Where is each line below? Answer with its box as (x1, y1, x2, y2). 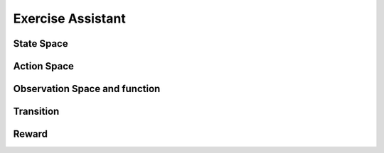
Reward (13, 128, 48, 140)
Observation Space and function (13, 83, 161, 95)
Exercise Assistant (13, 11, 126, 26)
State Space (13, 38, 68, 50)
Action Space (13, 60, 75, 72)
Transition (13, 106, 60, 118)
